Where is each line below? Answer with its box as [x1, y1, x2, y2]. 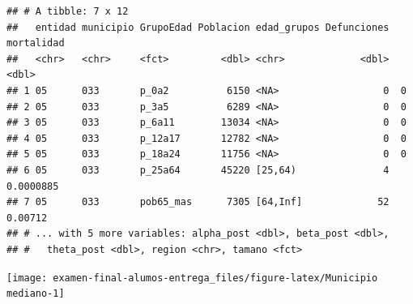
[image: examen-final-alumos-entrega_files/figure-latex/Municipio [6, 272, 378, 284]
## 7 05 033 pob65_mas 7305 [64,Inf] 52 [6, 196, 390, 208]
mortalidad [6, 37, 65, 49]
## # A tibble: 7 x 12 [6, 6, 129, 17]
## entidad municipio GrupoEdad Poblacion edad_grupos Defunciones [6, 21, 390, 33]
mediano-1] [6, 288, 65, 300]
